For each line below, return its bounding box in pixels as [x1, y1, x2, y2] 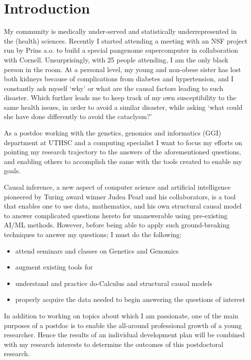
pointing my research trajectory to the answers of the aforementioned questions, [4, 147, 241, 157]
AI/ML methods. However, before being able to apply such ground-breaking [4, 220, 230, 230]
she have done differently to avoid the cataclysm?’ [4, 111, 152, 121]
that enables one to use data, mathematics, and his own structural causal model [4, 201, 242, 211]
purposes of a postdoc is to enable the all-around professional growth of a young [4, 320, 242, 330]
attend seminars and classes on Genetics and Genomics [15, 245, 179, 255]
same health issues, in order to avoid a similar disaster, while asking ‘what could [4, 102, 243, 112]
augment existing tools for [15, 262, 93, 272]
